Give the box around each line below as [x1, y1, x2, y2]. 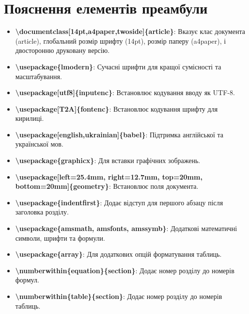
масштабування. [15, 71, 62, 81]
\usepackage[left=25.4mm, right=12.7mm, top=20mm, [15, 171, 202, 182]
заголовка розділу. [15, 207, 69, 217]
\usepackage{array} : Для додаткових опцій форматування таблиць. [15, 249, 222, 259]
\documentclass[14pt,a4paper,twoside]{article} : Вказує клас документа [15, 26, 245, 36]
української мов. [15, 139, 63, 149]
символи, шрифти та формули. [15, 232, 105, 243]
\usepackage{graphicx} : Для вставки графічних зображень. [15, 155, 201, 165]
